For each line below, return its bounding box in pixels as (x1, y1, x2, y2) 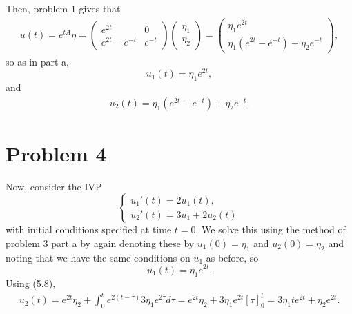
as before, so (206, 250, 259, 264)
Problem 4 (6, 139, 107, 167)
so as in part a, (6, 54, 69, 68)
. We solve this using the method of (195, 222, 346, 237)
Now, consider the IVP (6, 179, 102, 193)
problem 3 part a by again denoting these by (6, 236, 195, 251)
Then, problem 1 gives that (6, 1, 121, 15)
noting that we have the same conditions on (6, 250, 190, 264)
